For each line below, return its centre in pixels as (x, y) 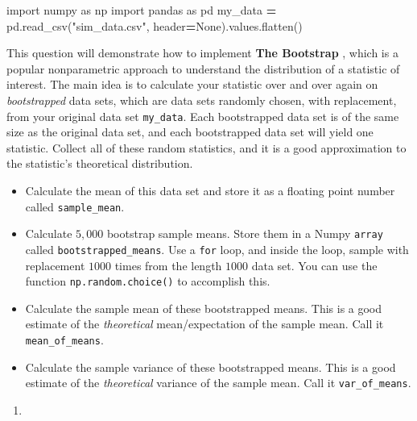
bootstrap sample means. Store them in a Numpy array (245, 233)
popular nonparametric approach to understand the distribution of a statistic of (203, 68)
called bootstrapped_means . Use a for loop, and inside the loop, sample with (217, 249)
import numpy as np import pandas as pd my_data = (142, 10)
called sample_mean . (75, 206)
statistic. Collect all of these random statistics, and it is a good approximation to (206, 147)
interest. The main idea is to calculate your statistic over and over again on (192, 84)
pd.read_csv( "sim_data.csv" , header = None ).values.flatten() (155, 25)
